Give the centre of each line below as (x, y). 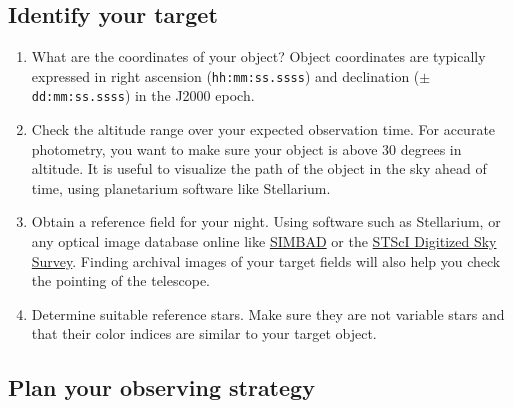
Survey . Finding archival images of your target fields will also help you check (266, 260)
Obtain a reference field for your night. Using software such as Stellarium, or (266, 221)
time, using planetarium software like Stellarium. (181, 187)
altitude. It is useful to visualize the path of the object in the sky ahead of (259, 168)
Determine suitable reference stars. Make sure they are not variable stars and (268, 313)
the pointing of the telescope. (120, 280)
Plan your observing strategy (161, 387)
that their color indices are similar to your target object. (204, 333)
